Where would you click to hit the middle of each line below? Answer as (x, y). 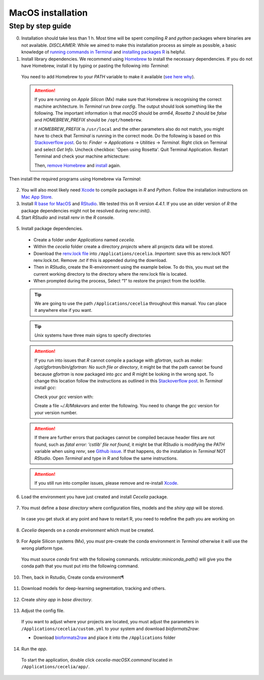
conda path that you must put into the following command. (80, 566)
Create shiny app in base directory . (57, 599)
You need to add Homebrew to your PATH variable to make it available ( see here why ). (108, 77)
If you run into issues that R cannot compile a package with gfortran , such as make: (119, 360)
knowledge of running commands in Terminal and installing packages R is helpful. (103, 52)
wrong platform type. (43, 548)
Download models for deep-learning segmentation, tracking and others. (94, 588)
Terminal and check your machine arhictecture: (82, 156)
